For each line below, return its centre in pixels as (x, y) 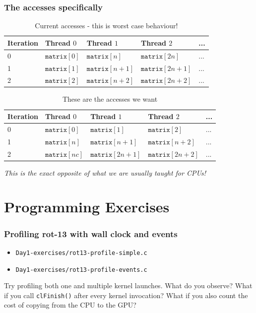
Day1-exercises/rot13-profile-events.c (81, 270)
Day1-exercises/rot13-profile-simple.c (81, 253)
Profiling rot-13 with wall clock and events (91, 233)
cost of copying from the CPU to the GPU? (70, 305)
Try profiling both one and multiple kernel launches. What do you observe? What (128, 285)
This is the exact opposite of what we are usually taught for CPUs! (105, 172)
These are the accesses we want (110, 99)
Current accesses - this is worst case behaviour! (106, 26)
